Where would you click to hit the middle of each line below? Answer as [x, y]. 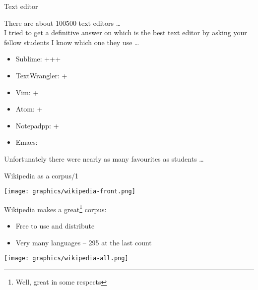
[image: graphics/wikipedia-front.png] [70, 192]
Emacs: [27, 142]
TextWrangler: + [41, 75]
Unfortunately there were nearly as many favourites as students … [104, 158]
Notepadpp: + [37, 125]
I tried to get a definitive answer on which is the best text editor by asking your [126, 32]
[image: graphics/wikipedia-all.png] [66, 259]
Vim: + [27, 92]
